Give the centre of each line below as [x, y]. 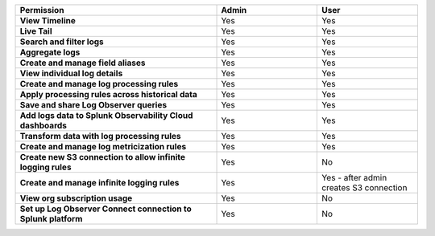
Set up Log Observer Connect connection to [106, 209]
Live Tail [36, 31]
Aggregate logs [50, 52]
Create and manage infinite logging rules [99, 183]
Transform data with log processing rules [100, 136]
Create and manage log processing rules [99, 84]
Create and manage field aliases [83, 63]
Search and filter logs [62, 42]
